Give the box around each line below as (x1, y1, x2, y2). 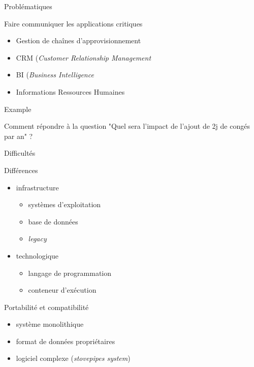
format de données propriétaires (16, 335, 115, 346)
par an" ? (4, 130, 33, 141)
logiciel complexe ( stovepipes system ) (16, 353, 131, 363)
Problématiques (4, 1, 52, 11)
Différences (4, 164, 38, 175)
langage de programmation (28, 267, 112, 278)
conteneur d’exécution (28, 285, 97, 295)
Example (4, 103, 31, 114)
